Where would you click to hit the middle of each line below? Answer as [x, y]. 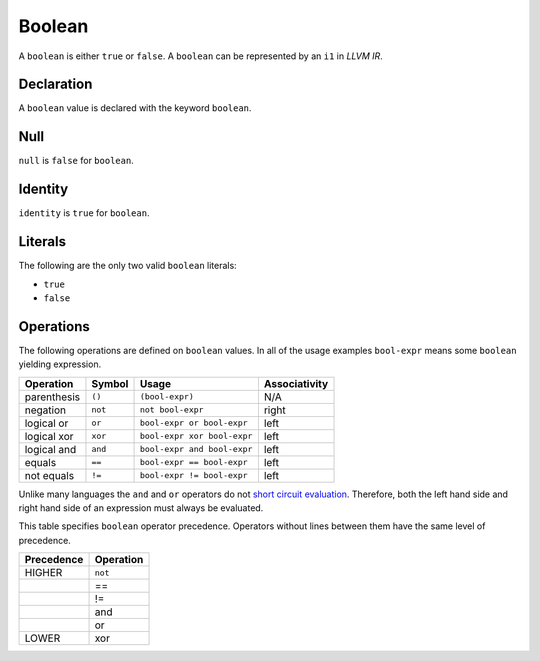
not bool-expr [171, 410]
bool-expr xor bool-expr [196, 436]
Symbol [110, 383]
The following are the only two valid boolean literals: [127, 266]
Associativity [296, 383]
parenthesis [52, 397]
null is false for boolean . [76, 161]
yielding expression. [60, 364]
